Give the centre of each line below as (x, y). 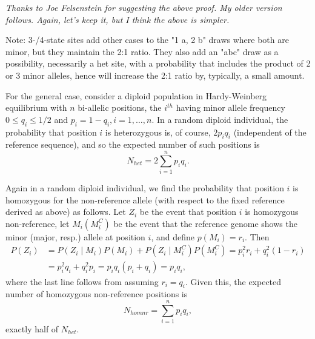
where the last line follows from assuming (82, 281)
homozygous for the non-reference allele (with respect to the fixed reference (145, 199)
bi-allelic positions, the (120, 107)
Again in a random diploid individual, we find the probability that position (145, 188)
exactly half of (32, 329)
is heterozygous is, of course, (158, 132)
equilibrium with (36, 107)
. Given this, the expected (234, 281)
